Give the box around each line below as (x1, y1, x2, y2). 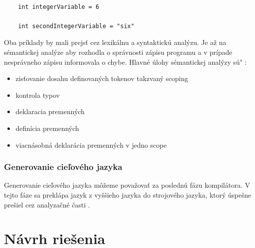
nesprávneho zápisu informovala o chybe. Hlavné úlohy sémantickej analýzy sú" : (4, 56, 247, 67)
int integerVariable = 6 (18, 3, 99, 10)
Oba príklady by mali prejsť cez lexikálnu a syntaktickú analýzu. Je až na (4, 37, 226, 47)
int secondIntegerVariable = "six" (18, 22, 134, 30)
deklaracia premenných (15, 106, 85, 117)
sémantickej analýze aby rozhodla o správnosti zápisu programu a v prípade (4, 46, 232, 57)
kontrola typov (15, 89, 60, 100)
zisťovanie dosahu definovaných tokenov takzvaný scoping (15, 73, 189, 83)
